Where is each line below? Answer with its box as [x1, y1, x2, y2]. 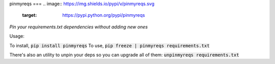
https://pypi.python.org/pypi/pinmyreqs [62, 12, 145, 18]
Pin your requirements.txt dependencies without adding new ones [9, 23, 148, 30]
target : [22, 12, 37, 18]
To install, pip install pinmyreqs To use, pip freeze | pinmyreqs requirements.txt [9, 42, 210, 48]
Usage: [9, 33, 25, 39]
